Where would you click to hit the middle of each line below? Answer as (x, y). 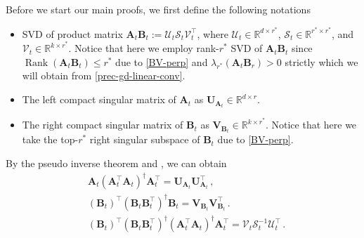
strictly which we (321, 61)
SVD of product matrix (72, 33)
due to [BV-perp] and (162, 61)
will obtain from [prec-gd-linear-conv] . (104, 75)
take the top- (50, 139)
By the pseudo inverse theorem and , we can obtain (116, 163)
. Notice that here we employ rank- (144, 48)
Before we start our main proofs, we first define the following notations (158, 9)
